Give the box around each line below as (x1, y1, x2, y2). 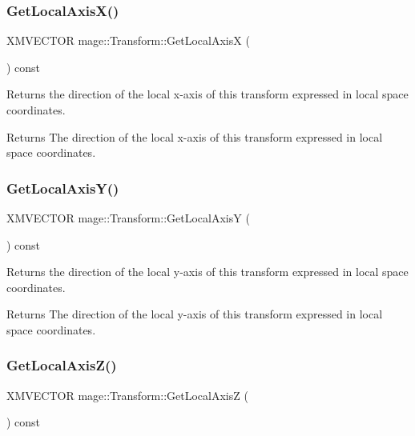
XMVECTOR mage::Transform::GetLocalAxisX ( (6, 32, 250, 49)
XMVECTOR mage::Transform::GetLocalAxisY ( (6, 210, 250, 226)
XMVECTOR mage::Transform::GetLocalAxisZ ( (6, 386, 248, 403)
